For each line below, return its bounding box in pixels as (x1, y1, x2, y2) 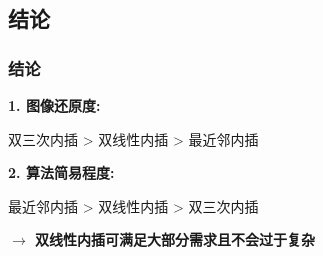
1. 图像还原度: (8, 95, 101, 115)
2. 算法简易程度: (8, 162, 115, 183)
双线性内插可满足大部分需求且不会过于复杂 (35, 229, 316, 250)
